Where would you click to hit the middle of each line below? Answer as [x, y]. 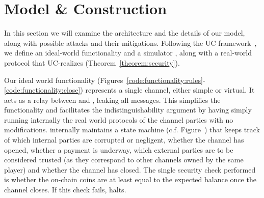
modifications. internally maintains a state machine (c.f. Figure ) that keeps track [132, 130]
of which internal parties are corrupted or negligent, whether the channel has [124, 140]
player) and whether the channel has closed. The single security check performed [130, 169]
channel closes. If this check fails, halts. [65, 190]
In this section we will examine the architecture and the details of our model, [125, 33]
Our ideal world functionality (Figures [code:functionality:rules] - [105, 80]
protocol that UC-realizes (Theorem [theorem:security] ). [92, 62]
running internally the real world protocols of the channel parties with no [119, 119]
